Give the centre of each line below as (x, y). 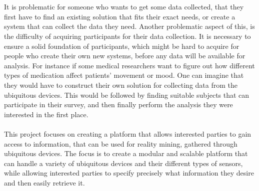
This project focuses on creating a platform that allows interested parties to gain (128, 133)
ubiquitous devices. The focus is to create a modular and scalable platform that (126, 153)
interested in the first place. (46, 114)
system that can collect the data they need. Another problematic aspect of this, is (129, 26)
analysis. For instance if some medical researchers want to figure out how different (129, 65)
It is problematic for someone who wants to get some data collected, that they (124, 7)
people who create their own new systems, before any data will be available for (125, 56)
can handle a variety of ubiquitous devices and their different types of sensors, (123, 163)
